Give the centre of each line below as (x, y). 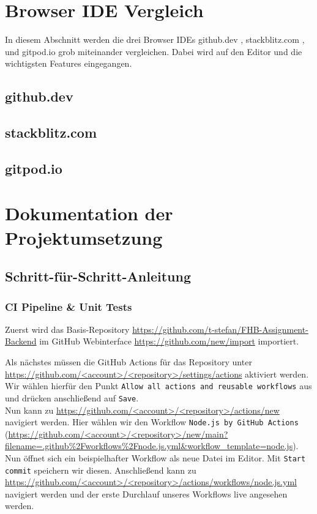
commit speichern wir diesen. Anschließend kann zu (101, 470)
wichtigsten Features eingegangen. (69, 63)
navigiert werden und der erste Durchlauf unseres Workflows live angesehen (146, 494)
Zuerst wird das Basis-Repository (67, 329)
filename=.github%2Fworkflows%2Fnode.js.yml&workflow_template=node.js (149, 446)
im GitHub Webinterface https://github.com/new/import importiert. (169, 341)
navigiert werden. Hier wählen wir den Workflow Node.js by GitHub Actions (152, 422)
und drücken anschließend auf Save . (72, 397)
